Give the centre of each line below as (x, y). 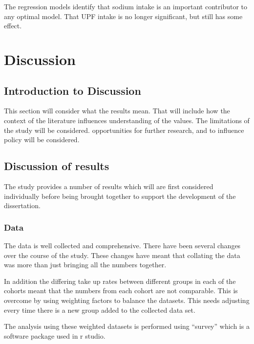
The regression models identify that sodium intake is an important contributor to (126, 6)
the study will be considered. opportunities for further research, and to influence (124, 130)
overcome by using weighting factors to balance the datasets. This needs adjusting (127, 300)
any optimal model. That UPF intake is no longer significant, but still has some (123, 16)
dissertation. (22, 205)
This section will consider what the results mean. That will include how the (117, 111)
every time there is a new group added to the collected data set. (100, 310)
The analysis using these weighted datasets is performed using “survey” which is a (127, 326)
